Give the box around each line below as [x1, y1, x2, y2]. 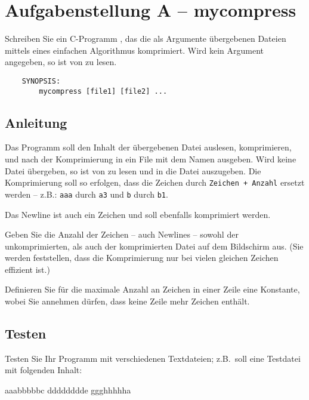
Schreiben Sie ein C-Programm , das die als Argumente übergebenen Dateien [5, 32, 286, 45]
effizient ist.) [5, 263, 50, 275]
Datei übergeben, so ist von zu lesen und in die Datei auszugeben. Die [5, 164, 261, 177]
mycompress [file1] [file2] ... [39, 87, 168, 96]
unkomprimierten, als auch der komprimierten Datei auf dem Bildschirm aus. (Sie [5, 239, 304, 252]
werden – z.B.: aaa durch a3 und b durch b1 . [5, 187, 168, 200]
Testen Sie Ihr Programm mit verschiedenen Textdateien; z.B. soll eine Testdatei [5, 352, 301, 364]
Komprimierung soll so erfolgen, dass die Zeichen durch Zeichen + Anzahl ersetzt [5, 176, 305, 189]
